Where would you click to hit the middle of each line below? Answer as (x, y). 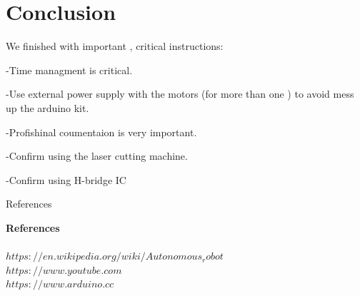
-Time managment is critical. (69, 70)
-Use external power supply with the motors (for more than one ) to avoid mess (180, 94)
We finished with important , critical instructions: (115, 46)
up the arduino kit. (47, 107)
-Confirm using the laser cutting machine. (97, 156)
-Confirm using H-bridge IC (66, 179)
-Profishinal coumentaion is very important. (101, 132)
